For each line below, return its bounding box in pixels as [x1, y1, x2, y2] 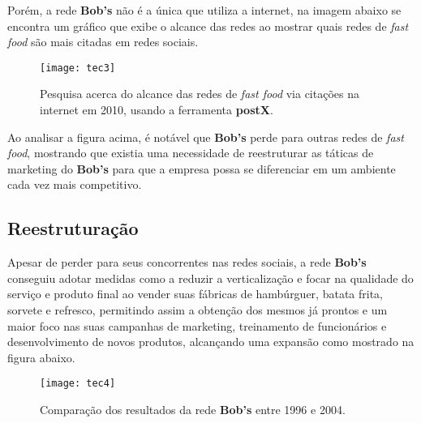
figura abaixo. [7, 348, 75, 365]
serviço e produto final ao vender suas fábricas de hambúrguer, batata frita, [7, 285, 384, 302]
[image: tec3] [40, 62, 116, 74]
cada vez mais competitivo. [7, 176, 142, 193]
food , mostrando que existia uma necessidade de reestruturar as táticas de [7, 144, 374, 161]
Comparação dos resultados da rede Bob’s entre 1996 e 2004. [40, 401, 346, 418]
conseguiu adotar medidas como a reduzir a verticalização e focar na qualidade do [7, 269, 414, 286]
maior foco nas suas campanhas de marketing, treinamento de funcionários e [7, 317, 387, 334]
